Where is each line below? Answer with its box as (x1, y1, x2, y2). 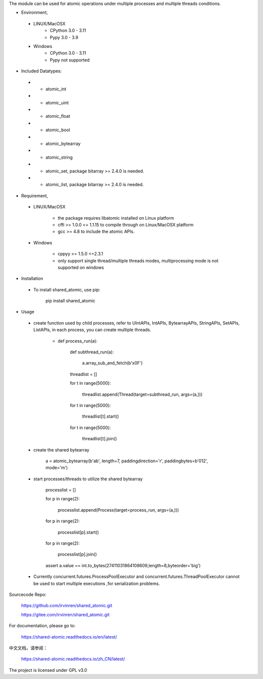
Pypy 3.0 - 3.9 (50, 34, 79, 40)
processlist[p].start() (57, 529, 99, 535)
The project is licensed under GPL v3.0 (9, 667, 87, 673)
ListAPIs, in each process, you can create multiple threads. (33, 327, 151, 333)
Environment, (21, 10, 48, 16)
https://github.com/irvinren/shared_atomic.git (21, 603, 113, 609)
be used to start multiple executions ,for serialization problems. (33, 580, 160, 586)
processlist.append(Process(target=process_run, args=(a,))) (57, 507, 179, 513)
